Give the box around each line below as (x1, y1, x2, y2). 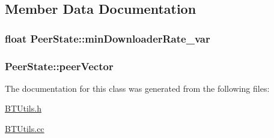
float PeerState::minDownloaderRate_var (5, 31, 210, 46)
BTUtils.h (5, 102, 41, 115)
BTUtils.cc (5, 122, 44, 135)
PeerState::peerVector (5, 58, 114, 73)
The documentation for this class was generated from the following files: (5, 82, 270, 94)
